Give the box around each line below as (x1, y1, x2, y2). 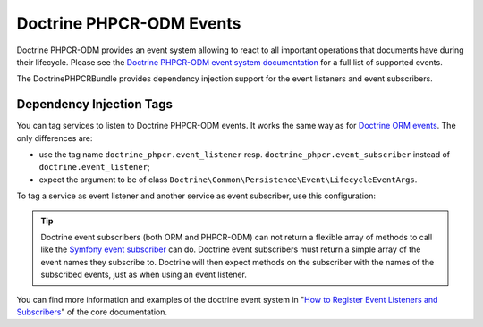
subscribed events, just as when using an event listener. (40, 269, 248, 281)
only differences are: (16, 132, 93, 143)
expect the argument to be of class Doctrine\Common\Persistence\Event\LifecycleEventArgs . (38, 174, 418, 185)
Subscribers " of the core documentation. (16, 306, 168, 317)
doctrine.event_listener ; (38, 162, 151, 172)
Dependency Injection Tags (16, 96, 174, 112)
